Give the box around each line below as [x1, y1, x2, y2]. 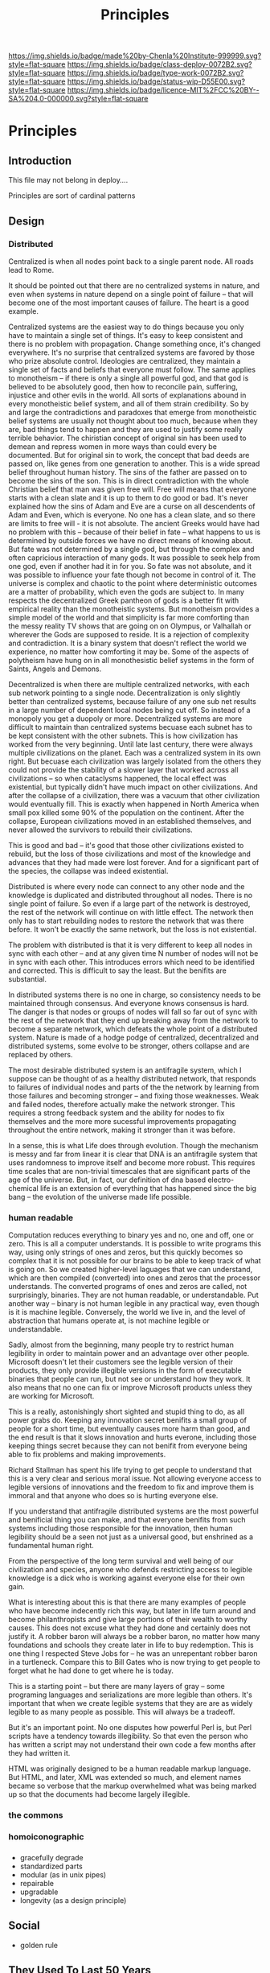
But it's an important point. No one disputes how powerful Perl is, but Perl [8, 1723, 252, 1732]
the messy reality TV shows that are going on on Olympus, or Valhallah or [8, 621, 252, 631]
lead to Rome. [8, 265, 55, 274]
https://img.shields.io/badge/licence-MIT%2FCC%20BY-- [67, 85, 260, 95]
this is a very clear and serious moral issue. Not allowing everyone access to [8, 1474, 262, 1484]
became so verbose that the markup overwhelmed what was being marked [8, 1781, 257, 1791]
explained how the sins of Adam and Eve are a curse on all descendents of [8, 501, 256, 511]
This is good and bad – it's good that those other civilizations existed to [8, 840, 244, 850]
